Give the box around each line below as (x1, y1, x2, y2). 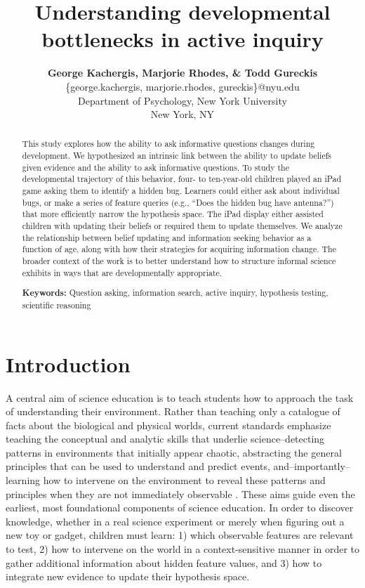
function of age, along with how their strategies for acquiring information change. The (22, 243, 337, 255)
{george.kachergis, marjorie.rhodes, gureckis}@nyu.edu (65, 79, 300, 93)
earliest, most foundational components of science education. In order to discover (6, 500, 354, 515)
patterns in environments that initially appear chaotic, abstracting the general (6, 445, 342, 459)
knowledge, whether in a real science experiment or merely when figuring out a (6, 514, 345, 528)
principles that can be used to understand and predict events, (6, 459, 270, 473)
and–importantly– (273, 459, 350, 473)
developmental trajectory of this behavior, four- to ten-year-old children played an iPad (22, 173, 342, 185)
